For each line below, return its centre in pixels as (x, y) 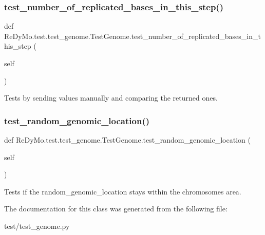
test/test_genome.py (37, 226)
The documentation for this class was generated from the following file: (116, 209)
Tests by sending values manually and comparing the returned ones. (111, 98)
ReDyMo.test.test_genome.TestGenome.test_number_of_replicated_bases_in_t (132, 36)
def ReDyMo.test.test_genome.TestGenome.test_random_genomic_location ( (127, 140)
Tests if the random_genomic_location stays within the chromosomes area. (123, 191)
